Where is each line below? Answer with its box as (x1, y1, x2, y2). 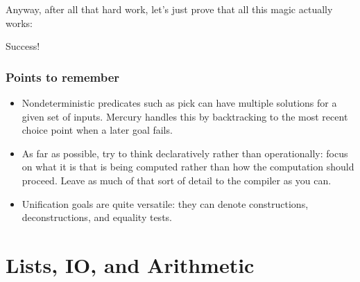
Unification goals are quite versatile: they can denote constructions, (22, 196, 309, 211)
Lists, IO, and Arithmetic (6, 250, 255, 279)
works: (6, 15, 33, 30)
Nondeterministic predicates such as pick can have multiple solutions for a (22, 96, 337, 109)
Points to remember (6, 68, 120, 85)
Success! (6, 39, 40, 53)
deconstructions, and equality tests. (22, 210, 172, 224)
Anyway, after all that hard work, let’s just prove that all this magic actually (6, 2, 333, 16)
